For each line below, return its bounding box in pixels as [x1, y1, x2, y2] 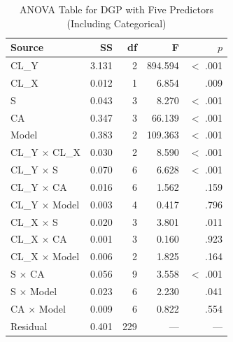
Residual [10, 318, 48, 333]
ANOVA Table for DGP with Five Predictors [20, 2, 213, 16]
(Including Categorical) [66, 15, 167, 30]
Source [10, 40, 44, 55]
